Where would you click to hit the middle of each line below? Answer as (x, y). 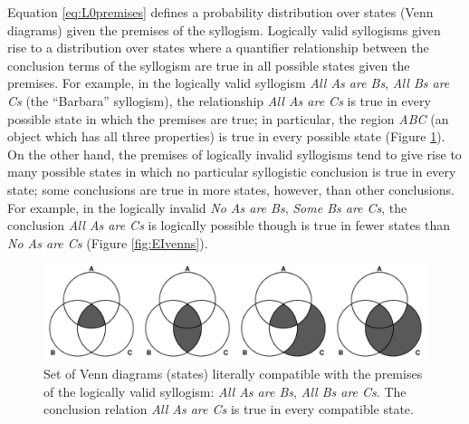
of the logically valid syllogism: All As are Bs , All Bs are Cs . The (225, 391)
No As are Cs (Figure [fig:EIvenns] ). (108, 242)
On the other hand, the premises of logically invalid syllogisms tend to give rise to (234, 154)
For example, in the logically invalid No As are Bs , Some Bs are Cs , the (207, 207)
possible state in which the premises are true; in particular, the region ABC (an (228, 118)
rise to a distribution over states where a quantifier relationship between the (218, 48)
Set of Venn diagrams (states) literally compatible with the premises (233, 373)
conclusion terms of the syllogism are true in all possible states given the (209, 65)
